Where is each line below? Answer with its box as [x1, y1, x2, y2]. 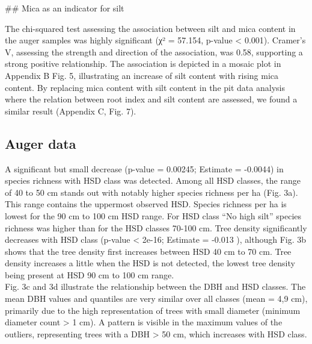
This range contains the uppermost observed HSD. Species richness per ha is [5, 198, 287, 210]
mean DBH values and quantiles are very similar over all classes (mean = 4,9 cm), [5, 292, 308, 305]
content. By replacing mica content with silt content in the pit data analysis [5, 81, 285, 93]
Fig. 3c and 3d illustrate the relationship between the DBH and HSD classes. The [5, 280, 306, 293]
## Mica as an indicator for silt [5, 2, 124, 14]
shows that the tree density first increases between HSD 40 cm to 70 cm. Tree [5, 245, 292, 257]
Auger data [5, 134, 76, 152]
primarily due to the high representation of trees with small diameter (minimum [5, 304, 301, 316]
